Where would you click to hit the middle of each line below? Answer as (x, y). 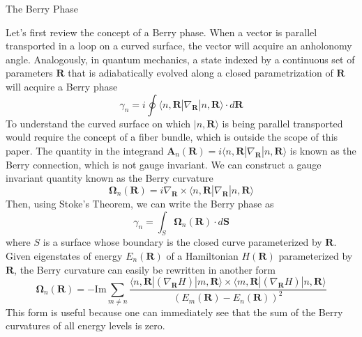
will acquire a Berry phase (62, 86)
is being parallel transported (282, 123)
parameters (29, 73)
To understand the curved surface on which (98, 123)
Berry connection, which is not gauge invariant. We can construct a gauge (164, 164)
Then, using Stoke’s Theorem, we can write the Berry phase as (140, 203)
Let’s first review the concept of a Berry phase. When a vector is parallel (161, 32)
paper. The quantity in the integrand (85, 150)
